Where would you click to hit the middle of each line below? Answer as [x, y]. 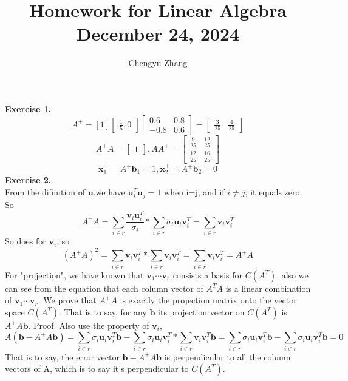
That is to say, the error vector [62, 356]
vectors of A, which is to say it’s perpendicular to [97, 369]
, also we [292, 275]
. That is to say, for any [103, 312]
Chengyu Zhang [158, 63]
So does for [26, 241]
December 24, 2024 [158, 34]
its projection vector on [201, 312]
